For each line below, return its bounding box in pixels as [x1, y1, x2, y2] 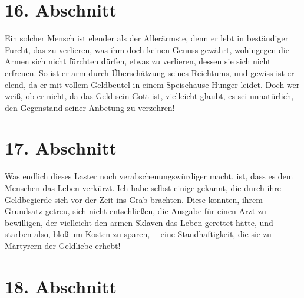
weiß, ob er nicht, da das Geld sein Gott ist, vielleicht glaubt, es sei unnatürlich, [5, 90, 294, 102]
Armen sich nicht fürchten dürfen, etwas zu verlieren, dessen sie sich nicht [5, 55, 271, 67]
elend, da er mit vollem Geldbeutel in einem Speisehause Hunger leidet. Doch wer [5, 78, 300, 90]
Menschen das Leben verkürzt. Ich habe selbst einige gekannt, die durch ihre [5, 182, 281, 194]
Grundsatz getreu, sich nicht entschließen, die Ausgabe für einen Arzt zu [5, 205, 266, 217]
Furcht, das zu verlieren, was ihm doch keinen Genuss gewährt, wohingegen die [5, 43, 289, 55]
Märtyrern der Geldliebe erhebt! [5, 239, 121, 251]
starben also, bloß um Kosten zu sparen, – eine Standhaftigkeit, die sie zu [5, 228, 272, 240]
